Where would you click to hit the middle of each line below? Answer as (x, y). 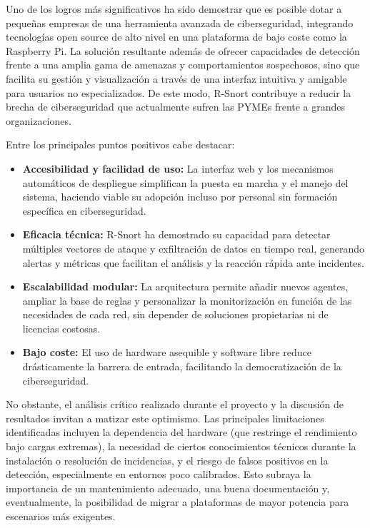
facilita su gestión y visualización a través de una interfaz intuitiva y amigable (176, 78)
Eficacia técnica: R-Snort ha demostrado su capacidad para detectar (176, 234)
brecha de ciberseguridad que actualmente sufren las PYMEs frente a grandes (176, 107)
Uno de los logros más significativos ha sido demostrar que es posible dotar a (174, 9)
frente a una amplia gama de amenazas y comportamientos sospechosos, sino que (183, 65)
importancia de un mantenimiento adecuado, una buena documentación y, (168, 488)
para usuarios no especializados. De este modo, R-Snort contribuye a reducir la (179, 92)
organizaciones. (39, 120)
